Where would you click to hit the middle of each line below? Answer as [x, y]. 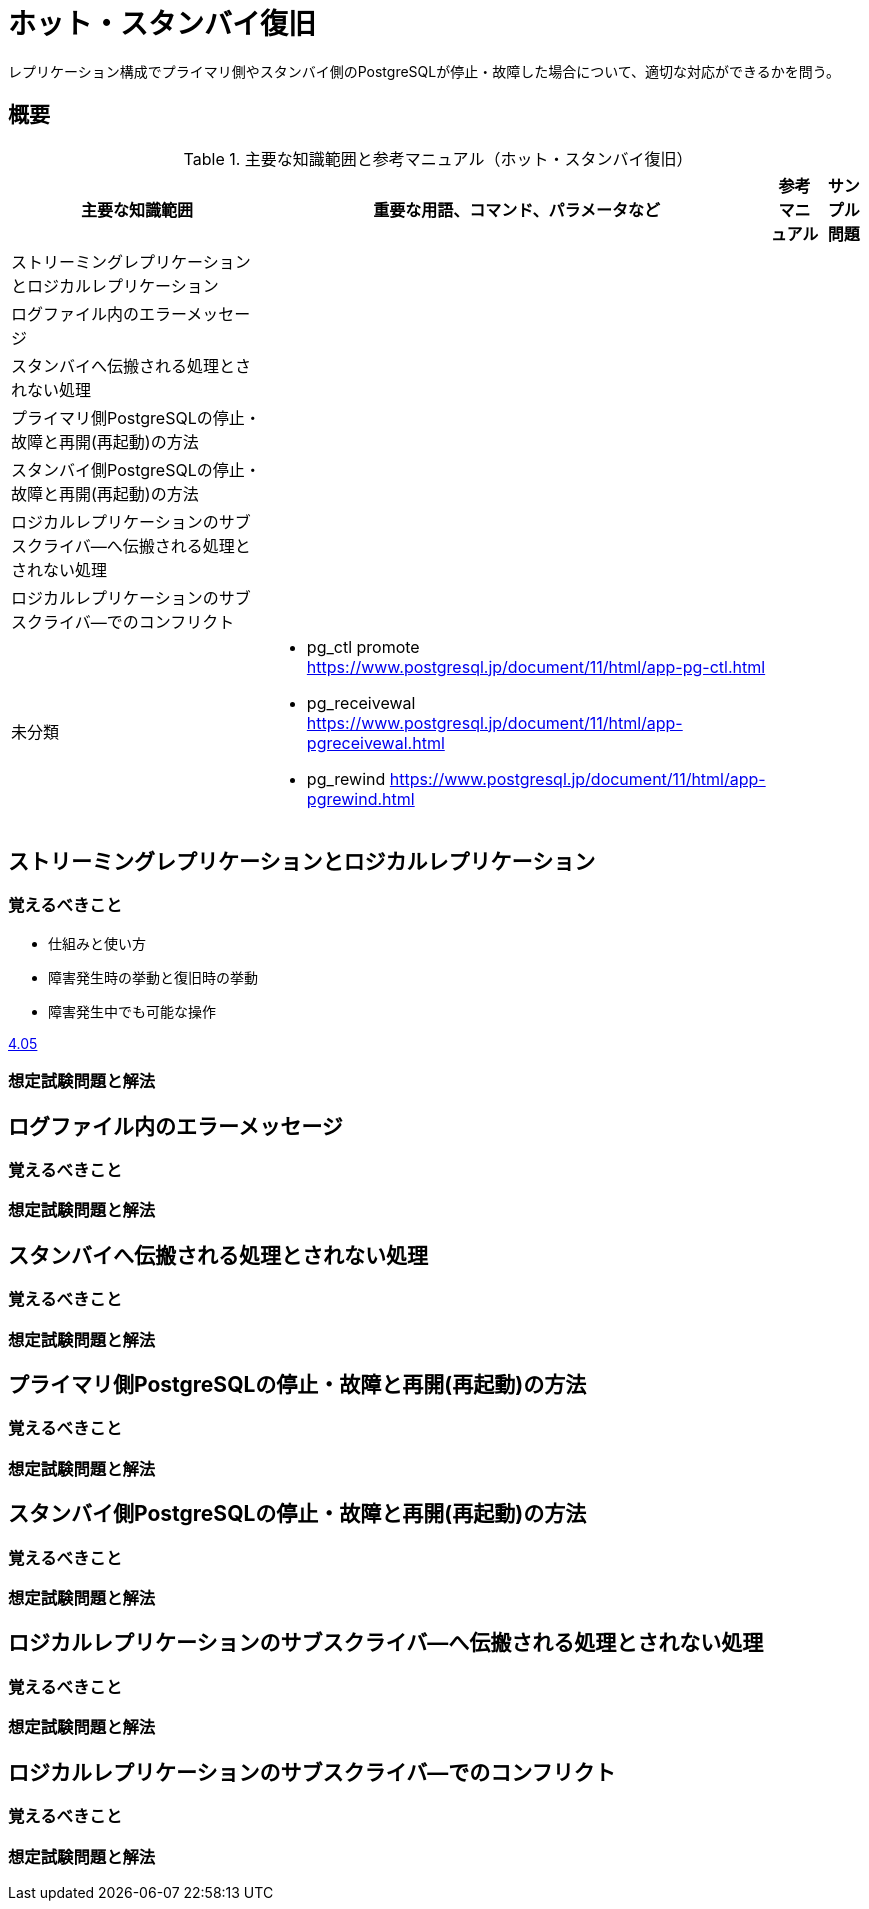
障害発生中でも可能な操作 [132, 1011]
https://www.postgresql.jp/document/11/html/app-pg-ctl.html [536, 666]
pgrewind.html [360, 798]
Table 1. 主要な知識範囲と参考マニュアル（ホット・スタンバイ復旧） [438, 158]
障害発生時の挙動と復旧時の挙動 [153, 977]
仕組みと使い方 [97, 943]
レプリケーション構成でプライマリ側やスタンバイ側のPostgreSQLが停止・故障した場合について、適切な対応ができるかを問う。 [424, 71]
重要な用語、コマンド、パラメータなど [517, 209]
